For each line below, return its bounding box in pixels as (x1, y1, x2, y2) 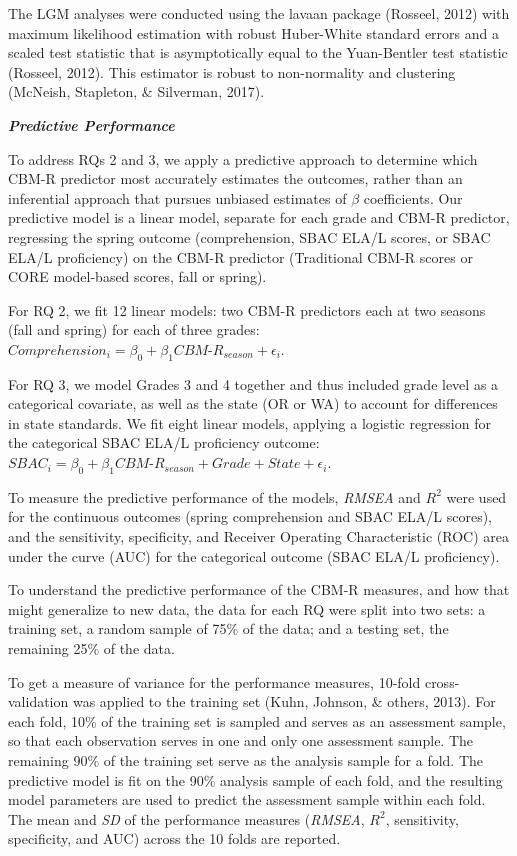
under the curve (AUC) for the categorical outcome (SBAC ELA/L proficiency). (8, 545, 500, 566)
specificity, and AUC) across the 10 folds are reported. (8, 828, 341, 849)
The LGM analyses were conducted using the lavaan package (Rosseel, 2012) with (8, 3, 510, 23)
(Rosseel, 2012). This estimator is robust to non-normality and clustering (8, 61, 456, 82)
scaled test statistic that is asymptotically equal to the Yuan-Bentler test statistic (8, 42, 508, 63)
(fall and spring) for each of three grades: (8, 319, 260, 340)
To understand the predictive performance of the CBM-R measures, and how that (8, 579, 510, 600)
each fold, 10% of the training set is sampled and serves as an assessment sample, (8, 710, 506, 731)
